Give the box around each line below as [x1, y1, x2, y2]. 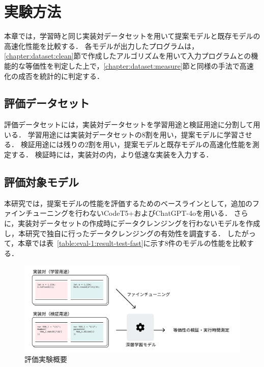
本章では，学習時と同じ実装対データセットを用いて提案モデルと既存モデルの [4, 31, 260, 41]
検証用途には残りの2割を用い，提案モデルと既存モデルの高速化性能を [20, 139, 252, 150]
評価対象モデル [4, 174, 79, 190]
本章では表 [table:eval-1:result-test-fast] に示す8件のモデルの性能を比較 [18, 238, 247, 248]
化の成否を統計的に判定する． [4, 70, 104, 81]
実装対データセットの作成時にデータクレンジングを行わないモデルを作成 [18, 218, 260, 229]
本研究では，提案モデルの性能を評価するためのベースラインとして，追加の [4, 197, 252, 208]
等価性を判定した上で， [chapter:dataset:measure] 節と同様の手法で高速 [25, 60, 254, 71]
